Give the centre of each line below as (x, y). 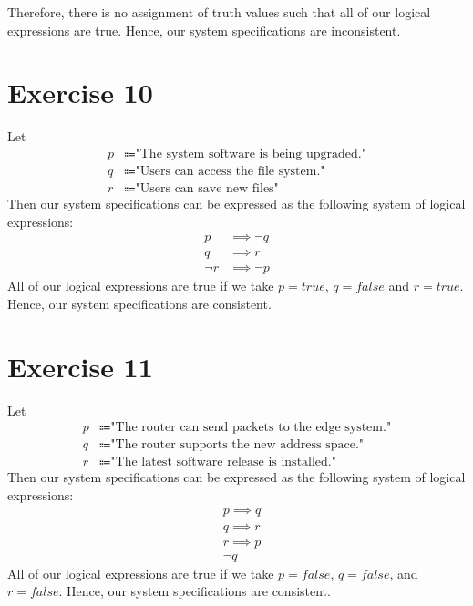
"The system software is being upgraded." (251, 154)
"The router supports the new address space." (237, 445)
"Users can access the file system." (230, 171)
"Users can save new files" (207, 188)
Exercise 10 (80, 92)
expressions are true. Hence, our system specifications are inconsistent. (204, 30)
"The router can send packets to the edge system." (251, 428)
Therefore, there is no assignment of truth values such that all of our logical (219, 12)
